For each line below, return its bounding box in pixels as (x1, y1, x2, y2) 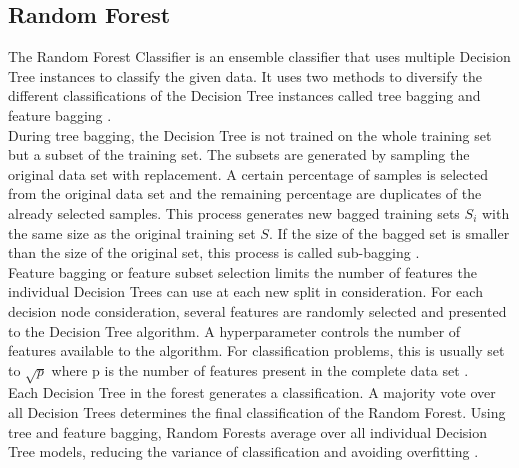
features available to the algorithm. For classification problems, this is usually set (8, 340, 505, 361)
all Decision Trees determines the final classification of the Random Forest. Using (8, 402, 506, 423)
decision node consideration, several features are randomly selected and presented (8, 300, 507, 321)
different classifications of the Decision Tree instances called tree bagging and (8, 85, 481, 106)
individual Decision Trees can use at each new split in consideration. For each (8, 281, 483, 302)
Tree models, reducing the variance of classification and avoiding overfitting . (8, 441, 479, 462)
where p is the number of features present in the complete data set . (51, 359, 469, 380)
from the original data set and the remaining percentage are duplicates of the (8, 183, 482, 204)
